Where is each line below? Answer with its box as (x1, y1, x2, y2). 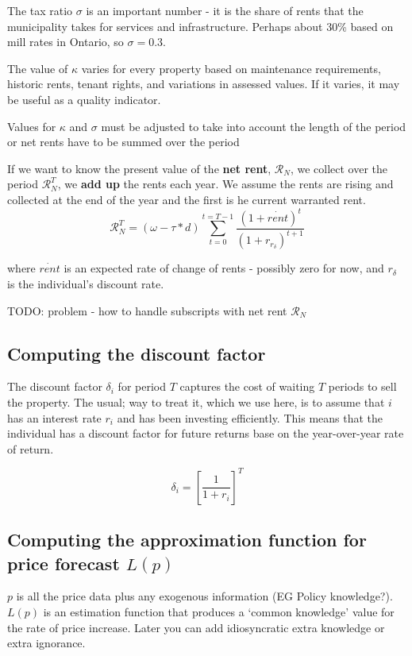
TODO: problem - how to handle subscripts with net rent (7, 302, 287, 318)
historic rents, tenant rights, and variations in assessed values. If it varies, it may (7, 75, 400, 92)
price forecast (7, 550, 120, 575)
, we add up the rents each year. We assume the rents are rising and (57, 176, 394, 192)
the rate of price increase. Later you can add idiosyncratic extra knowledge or (7, 619, 385, 635)
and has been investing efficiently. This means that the (117, 409, 383, 426)
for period (117, 378, 166, 395)
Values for (7, 118, 56, 134)
